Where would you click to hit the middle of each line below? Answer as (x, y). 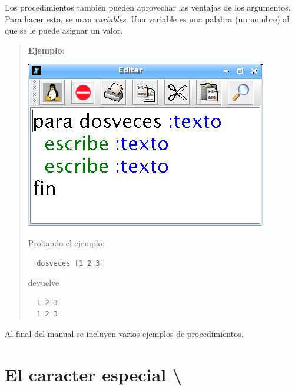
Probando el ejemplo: (66, 242)
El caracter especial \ (93, 374)
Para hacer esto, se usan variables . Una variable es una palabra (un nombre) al (147, 19)
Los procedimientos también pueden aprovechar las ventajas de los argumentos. (148, 7)
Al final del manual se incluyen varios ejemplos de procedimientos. (124, 333)
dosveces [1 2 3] (70, 263)
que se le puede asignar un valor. (64, 30)
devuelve (44, 282)
